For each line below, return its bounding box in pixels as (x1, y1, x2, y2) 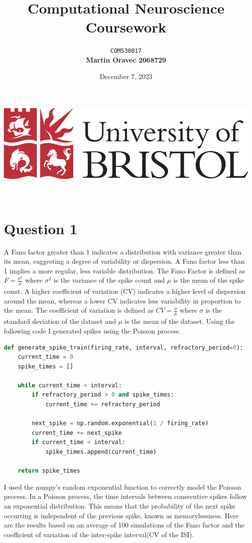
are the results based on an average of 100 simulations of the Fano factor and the (4, 520, 245, 530)
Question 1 (4, 218, 78, 238)
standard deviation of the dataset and (4, 316, 116, 326)
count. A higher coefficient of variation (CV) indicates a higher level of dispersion (4, 286, 246, 296)
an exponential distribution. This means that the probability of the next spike (4, 501, 236, 511)
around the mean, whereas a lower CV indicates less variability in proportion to (4, 295, 241, 305)
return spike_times (17, 467, 80, 475)
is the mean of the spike (173, 275, 244, 285)
